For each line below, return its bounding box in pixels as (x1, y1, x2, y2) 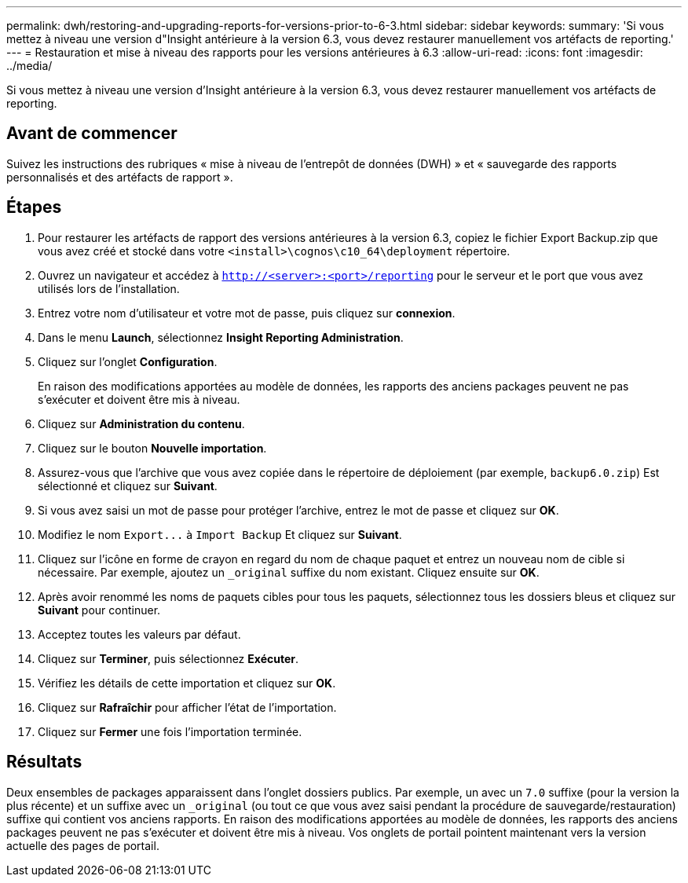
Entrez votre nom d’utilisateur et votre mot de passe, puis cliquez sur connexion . (38, 306, 456, 320)
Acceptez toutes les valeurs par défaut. (38, 627, 241, 641)
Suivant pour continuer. (38, 603, 161, 617)
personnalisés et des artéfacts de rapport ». (6, 170, 233, 184)
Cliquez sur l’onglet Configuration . (38, 354, 218, 368)
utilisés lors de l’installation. (38, 281, 180, 295)
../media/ (6, 59, 53, 72)
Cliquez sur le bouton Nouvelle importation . (38, 441, 267, 455)
